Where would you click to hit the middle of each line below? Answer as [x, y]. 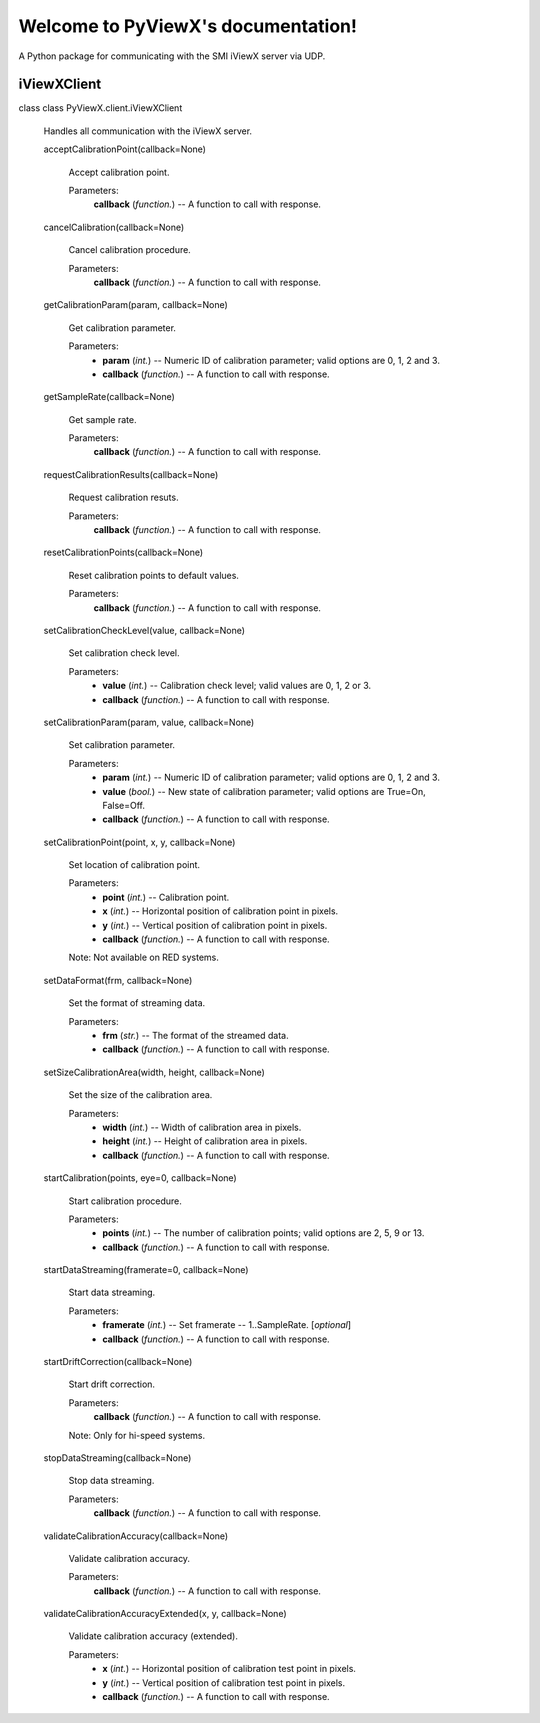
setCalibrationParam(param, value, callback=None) [149, 722]
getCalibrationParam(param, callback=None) [136, 305]
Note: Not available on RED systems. [144, 957]
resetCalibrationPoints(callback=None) [123, 552]
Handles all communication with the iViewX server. [148, 131]
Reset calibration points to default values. [154, 575]
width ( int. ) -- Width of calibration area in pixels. [202, 1127]
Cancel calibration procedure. [130, 250]
